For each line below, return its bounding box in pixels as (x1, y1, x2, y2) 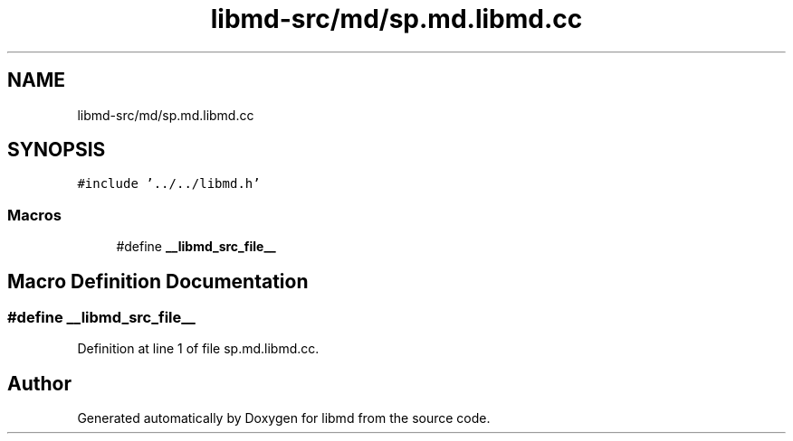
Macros (7, 205, 62, 224)
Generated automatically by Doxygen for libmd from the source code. (77, 410, 491, 427)
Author (7, 371, 72, 395)
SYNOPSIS (7, 138, 106, 162)
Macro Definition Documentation (7, 269, 309, 293)
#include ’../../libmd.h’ (77, 176, 261, 192)
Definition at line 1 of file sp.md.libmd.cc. (77, 341, 320, 357)
